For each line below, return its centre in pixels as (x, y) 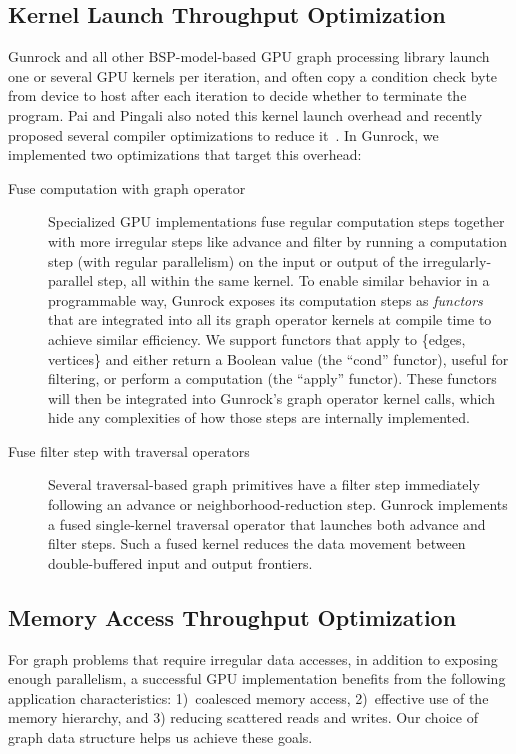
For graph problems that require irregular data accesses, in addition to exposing (253, 658)
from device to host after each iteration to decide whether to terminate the (237, 95)
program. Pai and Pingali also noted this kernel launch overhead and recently (245, 114)
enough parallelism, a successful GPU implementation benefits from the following (257, 678)
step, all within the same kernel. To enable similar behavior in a (293, 280)
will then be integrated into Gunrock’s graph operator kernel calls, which (271, 397)
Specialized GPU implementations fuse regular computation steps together (276, 221)
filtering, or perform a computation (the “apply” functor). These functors (272, 378)
